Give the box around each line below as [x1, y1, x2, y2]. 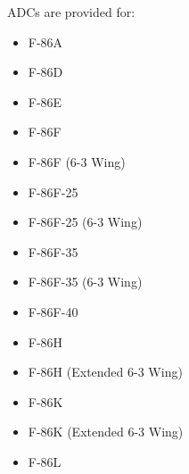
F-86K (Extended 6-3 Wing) [28, 422, 184, 441]
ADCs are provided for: [7, 3, 136, 21]
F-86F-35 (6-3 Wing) [28, 272, 143, 291]
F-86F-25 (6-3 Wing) [28, 212, 143, 231]
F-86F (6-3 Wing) [28, 152, 126, 170]
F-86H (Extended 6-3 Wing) [28, 362, 183, 381]
